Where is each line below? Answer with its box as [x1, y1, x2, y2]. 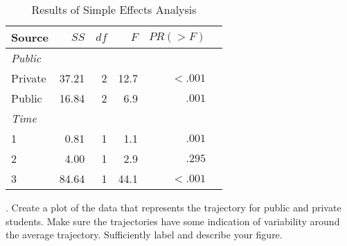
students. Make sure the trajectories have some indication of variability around [6, 213, 340, 228]
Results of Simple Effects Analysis [31, 1, 197, 17]
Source [11, 29, 48, 45]
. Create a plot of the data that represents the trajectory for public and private [6, 200, 341, 214]
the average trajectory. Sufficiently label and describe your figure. [6, 227, 283, 242]
